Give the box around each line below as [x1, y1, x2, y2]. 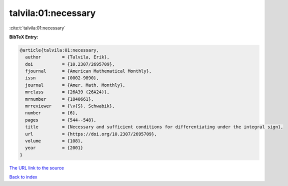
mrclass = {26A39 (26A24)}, [25, 89, 110, 95]
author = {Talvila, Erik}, [25, 54, 110, 60]
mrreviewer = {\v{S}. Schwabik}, [25, 103, 115, 109]
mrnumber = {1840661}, [25, 96, 94, 102]
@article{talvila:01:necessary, [19, 47, 99, 53]
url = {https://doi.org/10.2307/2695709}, [25, 131, 157, 137]
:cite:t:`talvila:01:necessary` [9, 25, 66, 31]
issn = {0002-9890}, [25, 75, 99, 81]
